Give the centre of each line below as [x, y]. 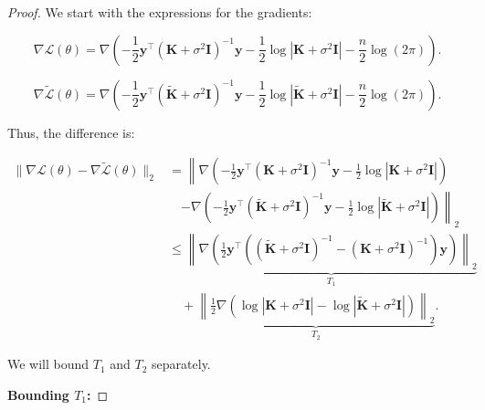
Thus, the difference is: [71, 132]
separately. [181, 364]
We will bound [48, 364]
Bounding [38, 394]
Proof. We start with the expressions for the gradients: [160, 12]
